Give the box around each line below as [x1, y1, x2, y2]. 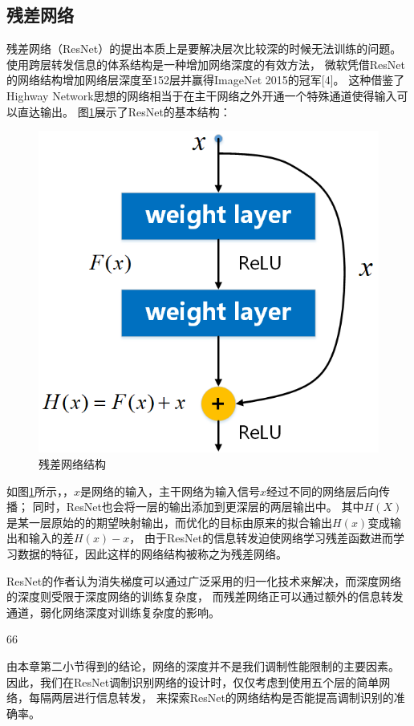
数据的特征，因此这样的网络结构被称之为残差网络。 [17, 545, 287, 562]
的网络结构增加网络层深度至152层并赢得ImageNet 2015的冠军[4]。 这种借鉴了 [6, 71, 405, 88]
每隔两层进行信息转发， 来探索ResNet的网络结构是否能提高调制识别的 [28, 689, 394, 706]
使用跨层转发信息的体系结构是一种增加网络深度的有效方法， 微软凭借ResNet [6, 55, 405, 72]
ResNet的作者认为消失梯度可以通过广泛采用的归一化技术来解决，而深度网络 [6, 572, 402, 589]
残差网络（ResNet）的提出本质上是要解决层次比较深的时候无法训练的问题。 [6, 40, 402, 57]
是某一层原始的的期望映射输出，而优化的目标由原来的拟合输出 [6, 513, 332, 530]
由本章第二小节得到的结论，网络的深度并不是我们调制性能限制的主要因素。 [6, 657, 400, 674]
